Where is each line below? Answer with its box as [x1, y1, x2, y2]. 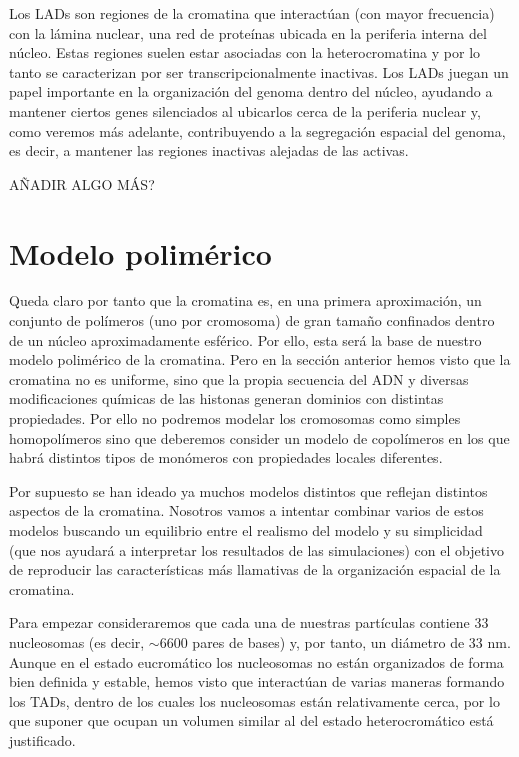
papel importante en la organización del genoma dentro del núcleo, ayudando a [9, 81, 493, 102]
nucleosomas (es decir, [9, 631, 145, 652]
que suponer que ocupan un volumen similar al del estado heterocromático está [9, 710, 494, 731]
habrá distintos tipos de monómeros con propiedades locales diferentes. [9, 447, 443, 468]
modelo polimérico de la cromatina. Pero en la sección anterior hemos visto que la [9, 349, 511, 370]
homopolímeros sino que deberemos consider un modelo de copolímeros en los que [9, 427, 510, 448]
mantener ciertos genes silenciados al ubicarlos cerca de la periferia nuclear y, [9, 100, 481, 121]
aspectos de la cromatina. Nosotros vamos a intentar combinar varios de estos [9, 500, 484, 521]
